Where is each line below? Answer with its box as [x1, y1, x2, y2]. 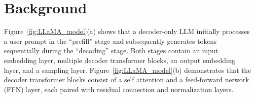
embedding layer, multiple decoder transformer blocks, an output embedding [4, 55, 235, 65]
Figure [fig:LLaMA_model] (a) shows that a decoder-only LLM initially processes [4, 26, 250, 36]
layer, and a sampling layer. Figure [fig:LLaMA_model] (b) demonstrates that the [4, 65, 251, 75]
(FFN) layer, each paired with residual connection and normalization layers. [4, 84, 234, 94]
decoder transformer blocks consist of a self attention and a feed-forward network [4, 74, 249, 85]
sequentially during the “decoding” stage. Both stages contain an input [4, 45, 219, 56]
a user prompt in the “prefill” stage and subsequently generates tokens [4, 35, 217, 46]
